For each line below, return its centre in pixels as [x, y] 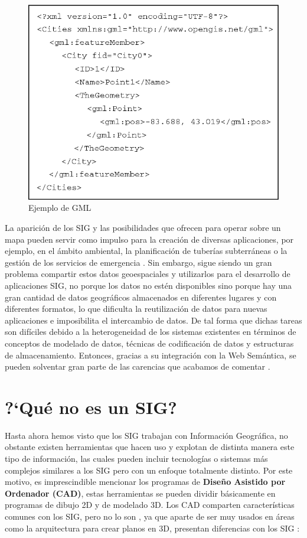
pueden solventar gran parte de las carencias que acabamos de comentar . [138, 366]
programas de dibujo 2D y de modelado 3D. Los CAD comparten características [150, 505]
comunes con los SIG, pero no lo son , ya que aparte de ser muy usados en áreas [150, 516]
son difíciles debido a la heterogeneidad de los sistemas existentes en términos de [151, 332]
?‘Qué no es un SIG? [91, 407]
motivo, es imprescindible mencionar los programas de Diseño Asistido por [145, 482]
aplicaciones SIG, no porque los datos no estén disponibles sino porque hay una [148, 285]
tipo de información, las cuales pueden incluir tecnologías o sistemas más [136, 459]
